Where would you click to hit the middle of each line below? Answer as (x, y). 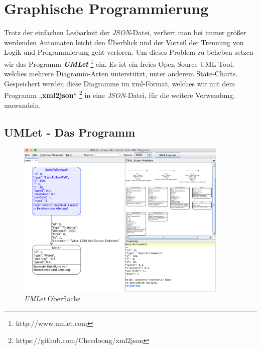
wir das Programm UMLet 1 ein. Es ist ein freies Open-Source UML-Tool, (119, 63)
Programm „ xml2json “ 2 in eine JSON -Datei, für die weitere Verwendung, (120, 94)
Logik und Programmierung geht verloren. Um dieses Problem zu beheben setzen (129, 52)
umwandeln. (23, 105)
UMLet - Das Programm (70, 132)
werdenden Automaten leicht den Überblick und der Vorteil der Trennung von (124, 42)
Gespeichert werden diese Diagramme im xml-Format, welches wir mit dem (120, 83)
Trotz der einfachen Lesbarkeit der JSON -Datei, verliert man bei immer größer (125, 32)
